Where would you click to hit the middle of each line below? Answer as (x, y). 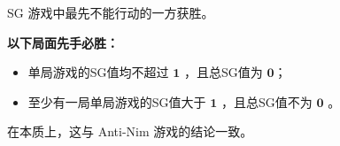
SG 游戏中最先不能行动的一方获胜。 (111, 12)
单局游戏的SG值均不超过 (98, 72)
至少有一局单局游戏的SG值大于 (117, 101)
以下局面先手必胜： (63, 42)
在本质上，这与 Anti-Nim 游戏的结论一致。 (130, 131)
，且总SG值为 (223, 72)
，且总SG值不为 (267, 101)
